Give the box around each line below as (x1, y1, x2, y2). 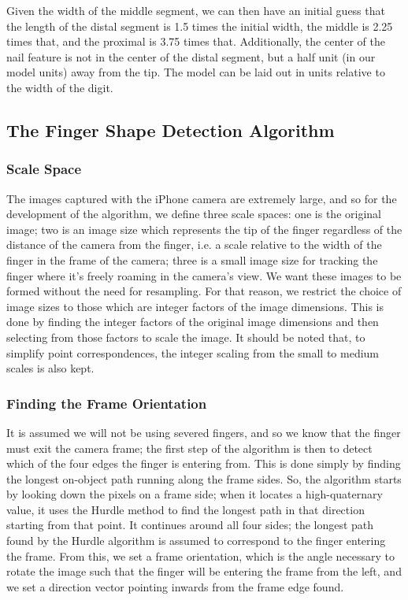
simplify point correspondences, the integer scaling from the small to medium (6, 344, 380, 361)
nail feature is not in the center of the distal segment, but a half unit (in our (6, 48, 376, 65)
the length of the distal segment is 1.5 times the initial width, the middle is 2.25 (6, 17, 393, 34)
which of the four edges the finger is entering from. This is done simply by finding (6, 455, 401, 472)
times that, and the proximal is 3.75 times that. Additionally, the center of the (6, 33, 385, 50)
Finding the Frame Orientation (6, 393, 207, 413)
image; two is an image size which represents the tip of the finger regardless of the (6, 220, 402, 237)
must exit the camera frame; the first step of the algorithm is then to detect (6, 439, 373, 456)
